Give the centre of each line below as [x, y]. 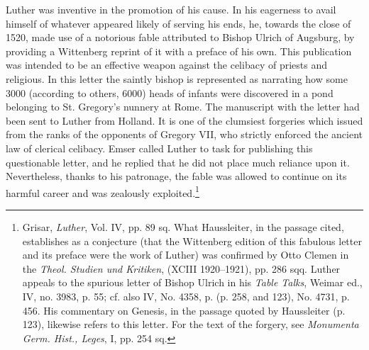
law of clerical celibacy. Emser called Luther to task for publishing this [159, 148]
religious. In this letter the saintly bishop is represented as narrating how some [177, 78]
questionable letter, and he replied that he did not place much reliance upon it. [178, 162]
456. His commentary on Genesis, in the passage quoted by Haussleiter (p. [184, 310]
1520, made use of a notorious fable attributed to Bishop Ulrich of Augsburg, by [180, 37]
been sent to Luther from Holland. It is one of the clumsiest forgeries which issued [184, 120]
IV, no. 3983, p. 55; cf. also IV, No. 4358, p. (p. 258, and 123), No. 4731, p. [186, 296]
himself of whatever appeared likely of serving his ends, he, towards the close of [178, 23]
